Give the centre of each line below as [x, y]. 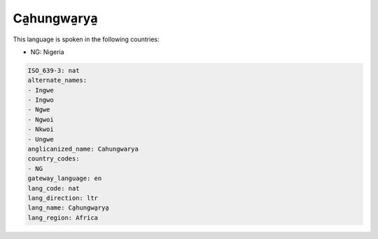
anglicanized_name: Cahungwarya [83, 149]
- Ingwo [41, 100]
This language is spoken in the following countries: [86, 39]
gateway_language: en [65, 178]
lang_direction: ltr [63, 198]
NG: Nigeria [47, 52]
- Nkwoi [41, 129]
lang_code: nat [54, 188]
